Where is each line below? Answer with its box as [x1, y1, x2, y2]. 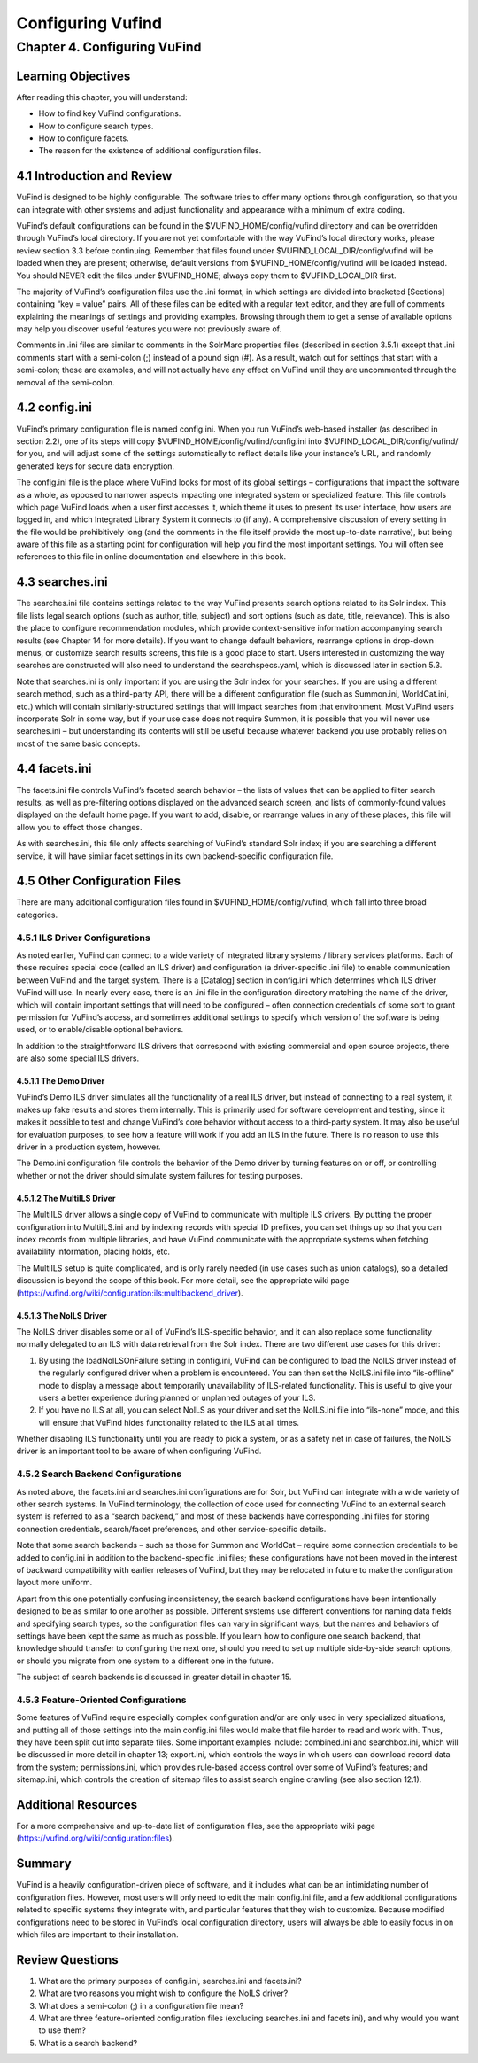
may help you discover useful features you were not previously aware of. [16, 323, 282, 334]
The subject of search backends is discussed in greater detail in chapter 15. [16, 1671, 292, 1683]
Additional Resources [16, 1797, 137, 1812]
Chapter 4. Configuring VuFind [16, 39, 202, 55]
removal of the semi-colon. [16, 377, 115, 387]
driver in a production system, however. [16, 1141, 161, 1152]
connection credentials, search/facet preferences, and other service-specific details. [16, 1523, 327, 1534]
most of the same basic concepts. [16, 738, 141, 749]
